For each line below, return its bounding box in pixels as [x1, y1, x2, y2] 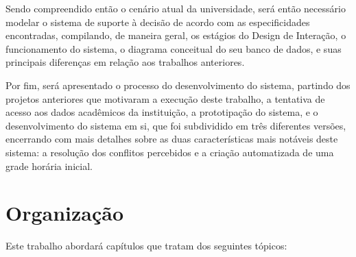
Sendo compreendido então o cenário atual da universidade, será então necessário [5, 1, 346, 15]
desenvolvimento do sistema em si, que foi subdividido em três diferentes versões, [5, 118, 346, 132]
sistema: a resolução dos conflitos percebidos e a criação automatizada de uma [5, 145, 334, 159]
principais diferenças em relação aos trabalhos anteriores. [5, 55, 245, 69]
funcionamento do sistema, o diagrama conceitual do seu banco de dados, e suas [5, 41, 342, 56]
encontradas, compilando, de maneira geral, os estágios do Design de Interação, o [5, 28, 346, 42]
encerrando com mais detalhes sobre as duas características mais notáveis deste [5, 132, 338, 146]
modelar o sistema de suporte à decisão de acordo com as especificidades [5, 14, 310, 29]
